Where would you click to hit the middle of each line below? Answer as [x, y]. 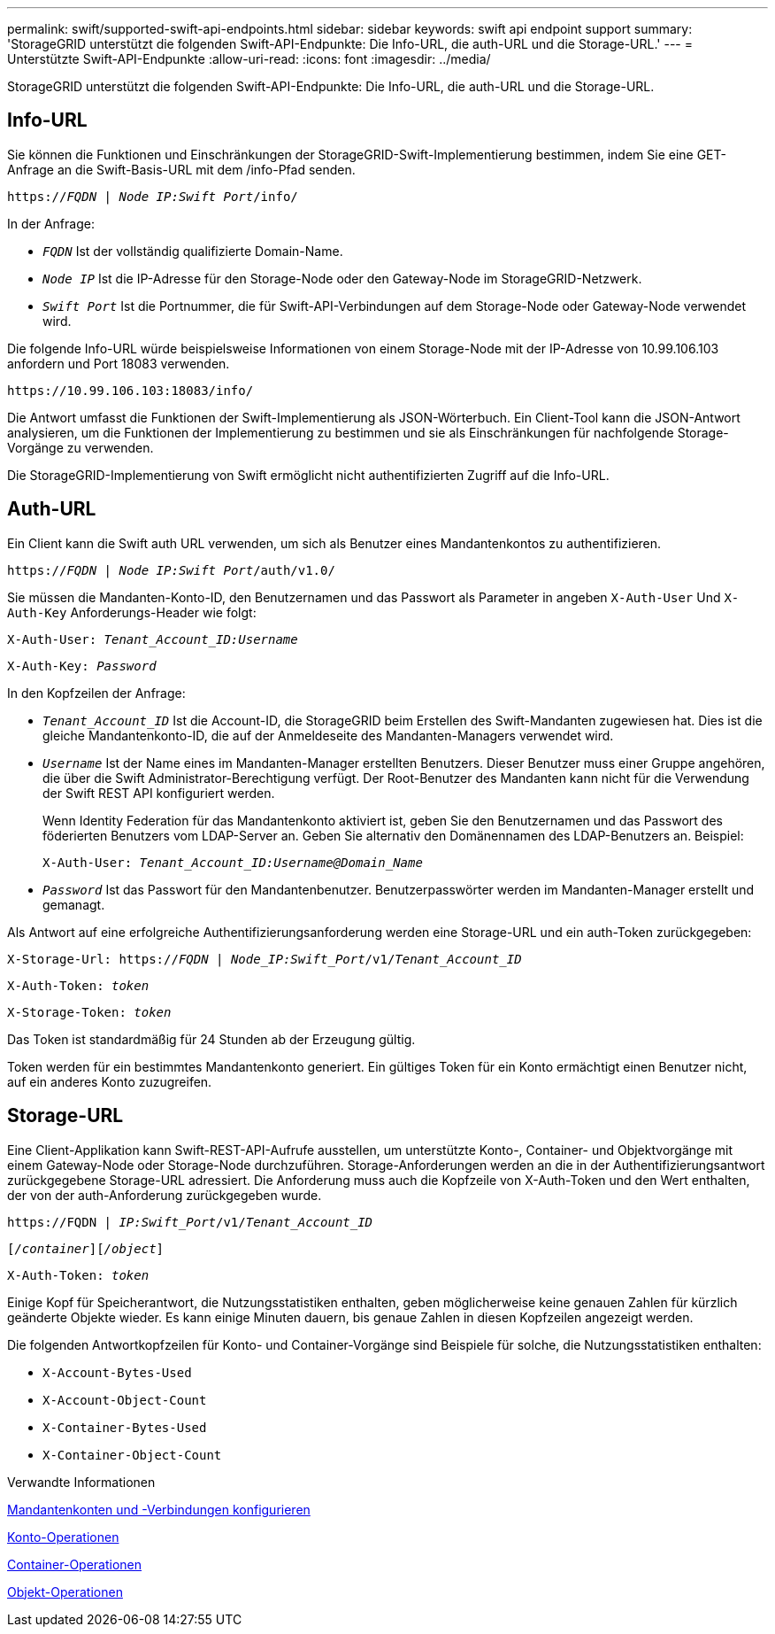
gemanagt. [74, 904]
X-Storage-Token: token [89, 1012]
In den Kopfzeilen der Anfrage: [96, 693]
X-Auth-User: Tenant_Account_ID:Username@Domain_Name [233, 862]
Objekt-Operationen [65, 1591]
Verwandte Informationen [81, 1482]
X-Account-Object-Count [125, 1400]
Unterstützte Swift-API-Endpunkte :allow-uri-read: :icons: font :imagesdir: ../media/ [249, 59]
